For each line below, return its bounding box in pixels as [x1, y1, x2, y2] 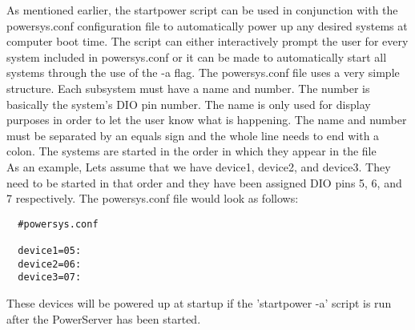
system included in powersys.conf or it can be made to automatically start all [6, 48, 387, 65]
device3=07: [18, 272, 82, 284]
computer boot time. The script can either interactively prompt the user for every [6, 33, 409, 50]
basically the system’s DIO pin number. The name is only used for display [6, 95, 371, 112]
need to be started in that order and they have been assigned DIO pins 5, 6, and [6, 174, 402, 191]
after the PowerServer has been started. [6, 310, 201, 327]
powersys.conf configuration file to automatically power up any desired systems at [6, 17, 408, 34]
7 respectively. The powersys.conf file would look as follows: [6, 190, 299, 207]
